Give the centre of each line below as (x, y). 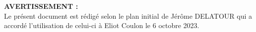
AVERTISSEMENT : (41, 6)
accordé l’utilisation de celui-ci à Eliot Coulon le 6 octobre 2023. (102, 25)
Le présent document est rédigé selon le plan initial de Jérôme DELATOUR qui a (128, 16)
